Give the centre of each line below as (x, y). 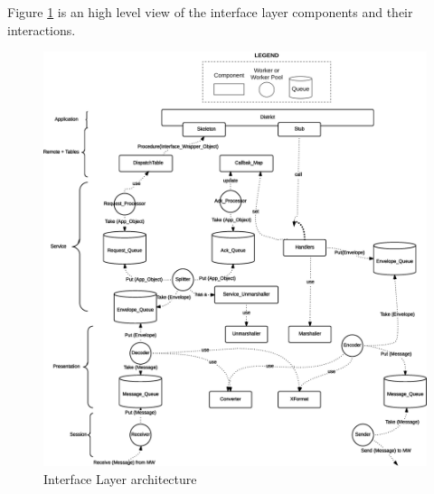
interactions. (42, 29)
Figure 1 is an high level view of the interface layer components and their (210, 12)
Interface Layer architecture (120, 478)
